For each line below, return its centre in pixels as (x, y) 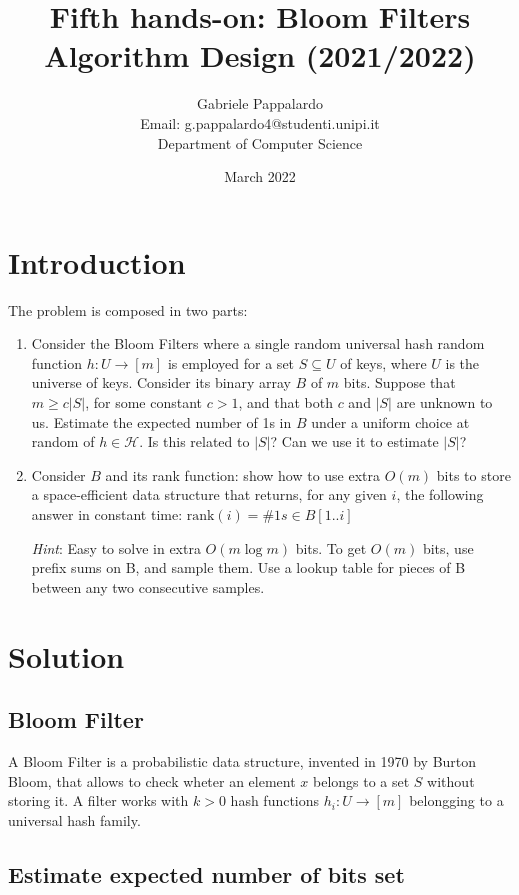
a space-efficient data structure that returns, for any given (209, 494)
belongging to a (456, 800)
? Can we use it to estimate (354, 441)
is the (462, 362)
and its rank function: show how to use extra (243, 474)
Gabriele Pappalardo (259, 103)
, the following (440, 494)
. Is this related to (194, 441)
